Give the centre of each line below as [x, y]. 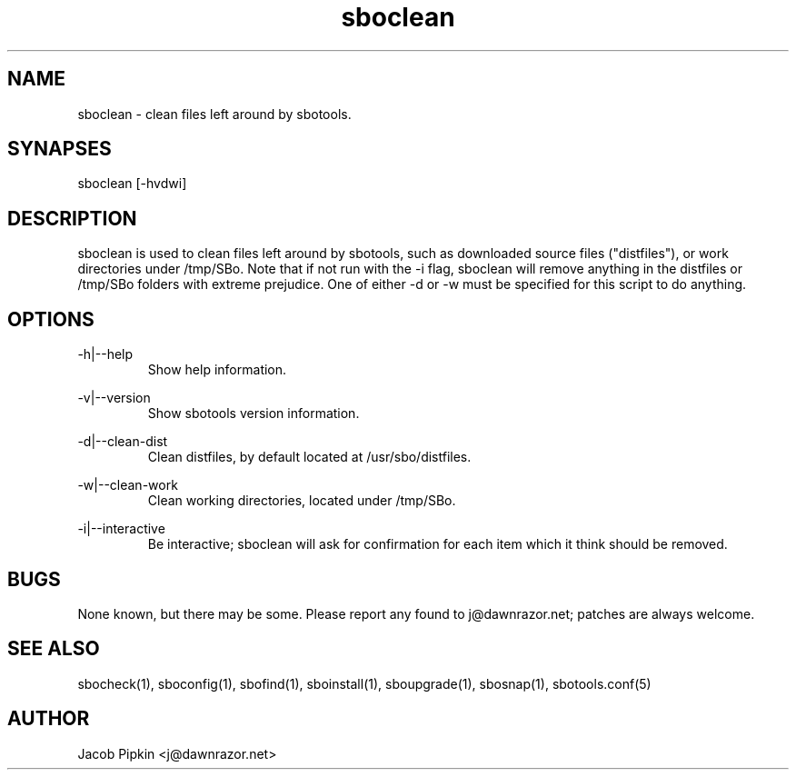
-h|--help [105, 354]
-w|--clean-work [128, 485]
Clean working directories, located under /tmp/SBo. [302, 501]
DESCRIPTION [72, 218]
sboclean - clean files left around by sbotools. [214, 114]
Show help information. [217, 370]
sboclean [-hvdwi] [132, 184]
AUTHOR [49, 719]
